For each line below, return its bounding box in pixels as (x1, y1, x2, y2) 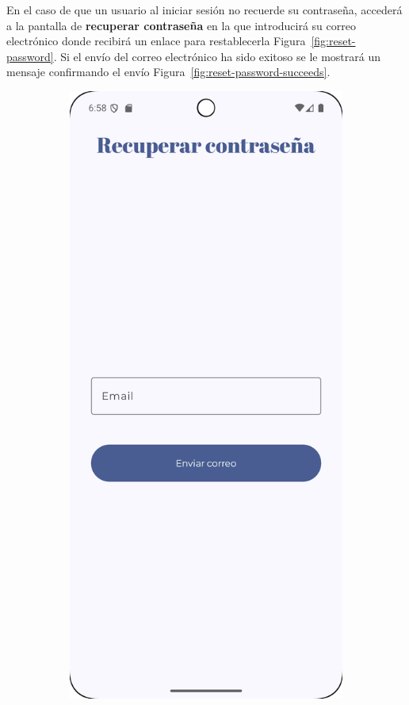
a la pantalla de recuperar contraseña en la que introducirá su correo (6, 17, 356, 33)
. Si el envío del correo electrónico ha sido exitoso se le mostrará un (53, 48, 380, 64)
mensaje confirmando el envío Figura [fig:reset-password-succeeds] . (6, 63, 331, 80)
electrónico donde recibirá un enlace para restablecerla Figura (6, 33, 306, 49)
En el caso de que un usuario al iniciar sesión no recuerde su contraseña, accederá (6, 2, 403, 17)
